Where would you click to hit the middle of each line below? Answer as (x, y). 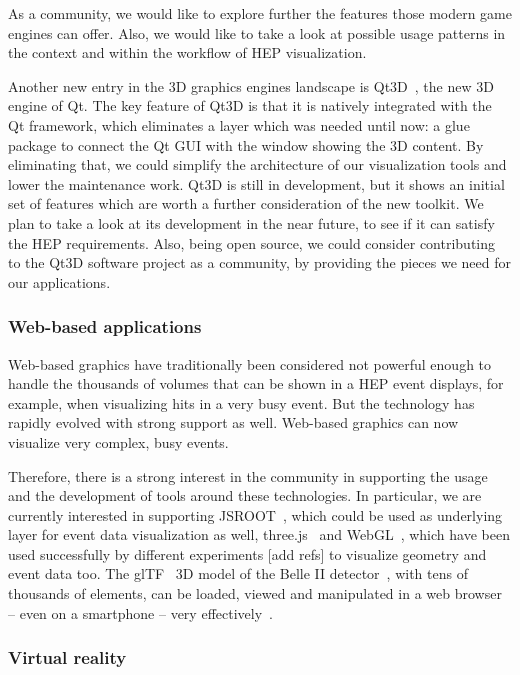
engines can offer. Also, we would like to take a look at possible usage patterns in (257, 32)
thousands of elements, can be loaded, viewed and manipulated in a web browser (255, 593)
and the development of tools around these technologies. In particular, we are (245, 495)
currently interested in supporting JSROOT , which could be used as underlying (255, 514)
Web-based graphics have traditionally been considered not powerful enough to (250, 363)
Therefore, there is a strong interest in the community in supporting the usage (248, 475)
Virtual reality (67, 657)
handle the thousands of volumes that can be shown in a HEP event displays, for (256, 383)
